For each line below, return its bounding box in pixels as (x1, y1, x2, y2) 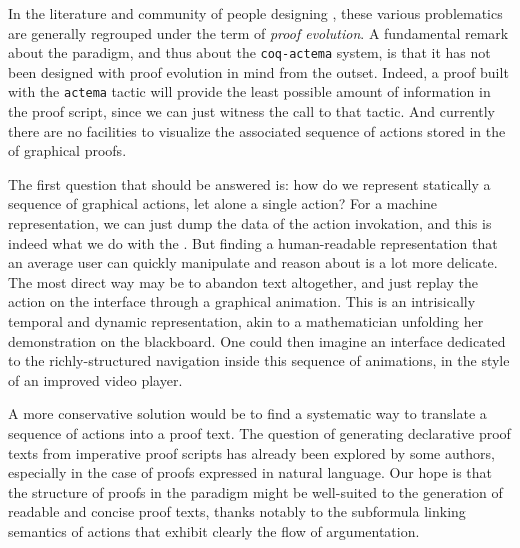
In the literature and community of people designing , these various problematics (8, 3, 503, 23)
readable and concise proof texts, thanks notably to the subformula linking (8, 501, 466, 522)
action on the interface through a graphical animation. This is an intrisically (8, 291, 476, 312)
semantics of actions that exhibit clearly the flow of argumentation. (8, 520, 420, 541)
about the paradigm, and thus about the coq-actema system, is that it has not (8, 42, 491, 63)
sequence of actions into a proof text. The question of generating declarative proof (8, 423, 511, 443)
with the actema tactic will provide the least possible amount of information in (8, 81, 491, 102)
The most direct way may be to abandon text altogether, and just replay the (8, 271, 479, 292)
